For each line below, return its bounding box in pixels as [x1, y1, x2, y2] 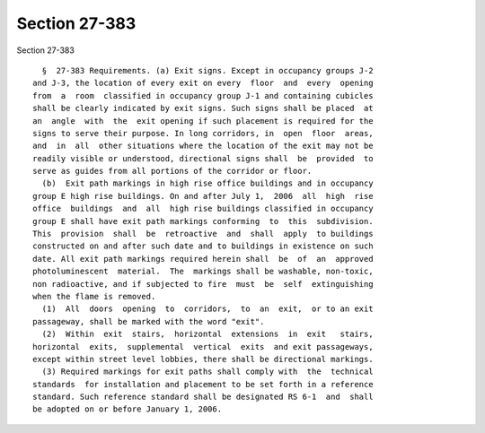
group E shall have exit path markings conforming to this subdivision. [32, 216, 374, 226]
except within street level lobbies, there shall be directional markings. [32, 354, 374, 364]
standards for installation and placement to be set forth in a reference [32, 379, 374, 389]
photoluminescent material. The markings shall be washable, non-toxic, [32, 266, 374, 277]
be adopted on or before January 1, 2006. [32, 404, 223, 414]
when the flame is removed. [32, 291, 156, 301]
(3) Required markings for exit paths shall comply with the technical [41, 367, 374, 377]
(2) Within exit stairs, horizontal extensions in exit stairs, [41, 329, 374, 340]
